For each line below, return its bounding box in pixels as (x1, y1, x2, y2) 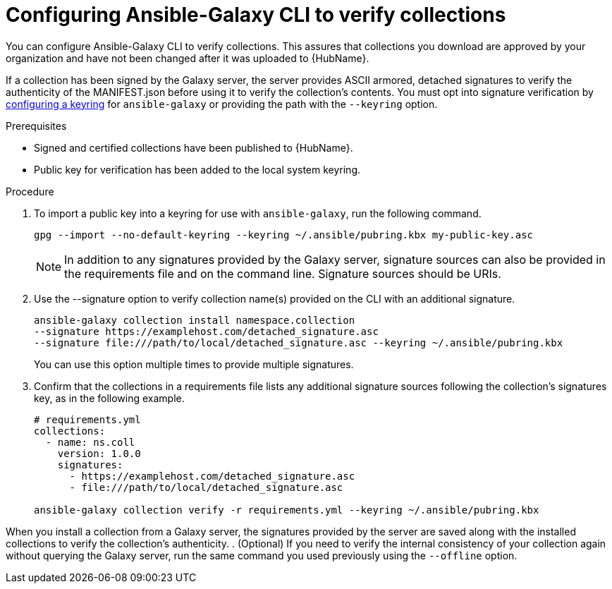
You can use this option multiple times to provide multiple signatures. (34, 358, 354, 370)
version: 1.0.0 (57, 447, 141, 459)
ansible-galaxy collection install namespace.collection (34, 314, 355, 326)
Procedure (6, 185, 54, 198)
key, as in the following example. (34, 391, 185, 404)
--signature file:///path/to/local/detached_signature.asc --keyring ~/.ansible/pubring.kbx (34, 336, 563, 348)
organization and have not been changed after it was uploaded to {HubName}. (6, 51, 369, 64)
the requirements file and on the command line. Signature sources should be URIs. (64, 266, 501, 281)
